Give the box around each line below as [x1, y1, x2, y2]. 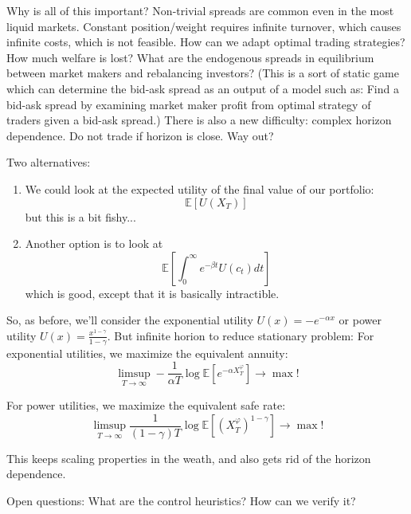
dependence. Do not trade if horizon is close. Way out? [6, 127, 274, 143]
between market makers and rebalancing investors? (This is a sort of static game [6, 65, 399, 81]
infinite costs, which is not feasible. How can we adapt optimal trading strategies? [6, 33, 405, 50]
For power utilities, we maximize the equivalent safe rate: [6, 397, 286, 414]
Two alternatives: [6, 154, 91, 171]
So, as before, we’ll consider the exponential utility [6, 312, 253, 328]
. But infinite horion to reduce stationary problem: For [107, 327, 374, 343]
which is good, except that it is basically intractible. [25, 284, 280, 301]
